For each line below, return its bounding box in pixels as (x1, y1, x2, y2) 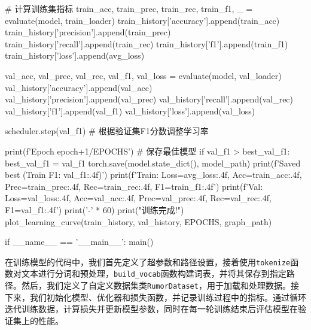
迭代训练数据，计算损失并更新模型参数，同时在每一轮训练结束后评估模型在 (5, 302, 298, 315)
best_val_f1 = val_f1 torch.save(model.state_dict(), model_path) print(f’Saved (5, 156, 301, 169)
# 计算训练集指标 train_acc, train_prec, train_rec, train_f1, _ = (5, 2, 253, 14)
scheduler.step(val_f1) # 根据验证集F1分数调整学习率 (5, 125, 209, 137)
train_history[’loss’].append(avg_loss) (5, 49, 145, 62)
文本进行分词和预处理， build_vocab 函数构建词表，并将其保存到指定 (21, 267, 286, 280)
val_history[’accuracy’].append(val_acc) (5, 81, 153, 93)
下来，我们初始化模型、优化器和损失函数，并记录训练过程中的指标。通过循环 (5, 290, 306, 303)
